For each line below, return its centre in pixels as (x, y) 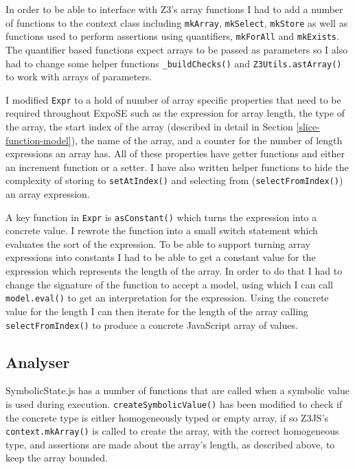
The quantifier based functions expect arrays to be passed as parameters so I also (177, 49)
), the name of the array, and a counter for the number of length (207, 140)
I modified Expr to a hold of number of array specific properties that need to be (173, 99)
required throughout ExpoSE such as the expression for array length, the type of (175, 113)
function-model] (38, 140)
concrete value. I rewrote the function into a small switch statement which (162, 230)
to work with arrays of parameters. (79, 77)
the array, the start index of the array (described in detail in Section (149, 126)
